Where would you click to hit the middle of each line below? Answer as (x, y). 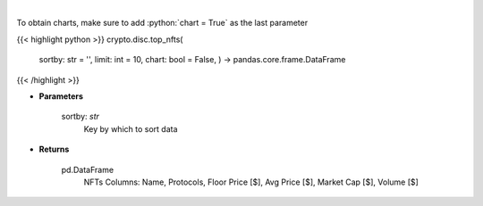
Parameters (61, 96)
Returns (54, 149)
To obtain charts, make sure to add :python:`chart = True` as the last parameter (162, 23)
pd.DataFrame (88, 169)
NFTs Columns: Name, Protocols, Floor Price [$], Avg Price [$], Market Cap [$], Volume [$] (251, 182)
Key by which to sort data (131, 128)
